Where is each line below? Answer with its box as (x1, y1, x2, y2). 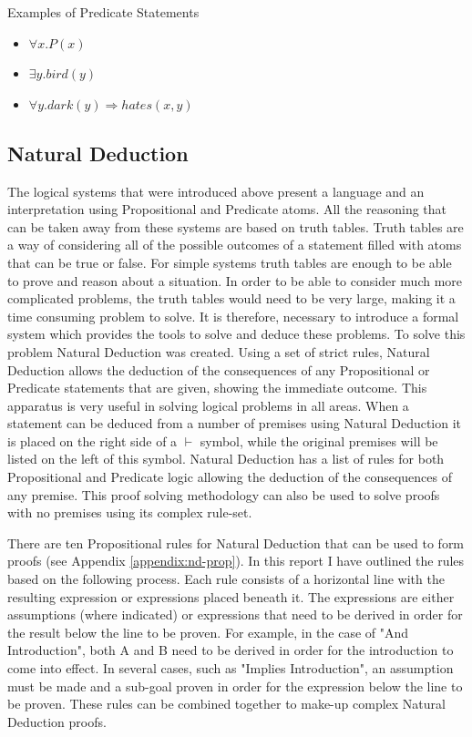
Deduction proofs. (7, 711, 107, 731)
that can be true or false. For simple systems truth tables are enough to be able (7, 252, 452, 271)
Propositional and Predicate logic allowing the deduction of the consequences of (7, 467, 452, 486)
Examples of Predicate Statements (7, 3, 200, 21)
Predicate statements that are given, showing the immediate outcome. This (7, 378, 427, 397)
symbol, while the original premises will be (200, 431, 438, 450)
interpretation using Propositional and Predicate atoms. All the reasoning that (7, 200, 447, 219)
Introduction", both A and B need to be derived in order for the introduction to (7, 640, 454, 660)
